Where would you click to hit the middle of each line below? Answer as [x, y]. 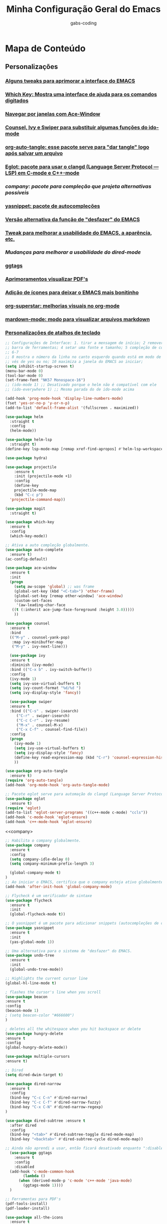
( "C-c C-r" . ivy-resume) [43, 720]
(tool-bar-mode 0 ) [24, 375]
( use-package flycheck [29, 900]
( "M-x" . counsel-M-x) [40, 725]
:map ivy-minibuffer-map [38, 642]
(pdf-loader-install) [28, 1208]
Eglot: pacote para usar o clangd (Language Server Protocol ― [82, 167]
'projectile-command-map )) [38, 499]
